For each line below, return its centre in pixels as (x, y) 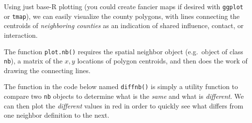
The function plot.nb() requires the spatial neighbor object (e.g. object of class (124, 51)
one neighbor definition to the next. (57, 115)
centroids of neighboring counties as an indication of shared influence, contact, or (124, 25)
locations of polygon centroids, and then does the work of (162, 61)
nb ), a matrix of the (33, 61)
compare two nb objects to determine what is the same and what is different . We (124, 96)
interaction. (21, 35)
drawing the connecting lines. (47, 70)
